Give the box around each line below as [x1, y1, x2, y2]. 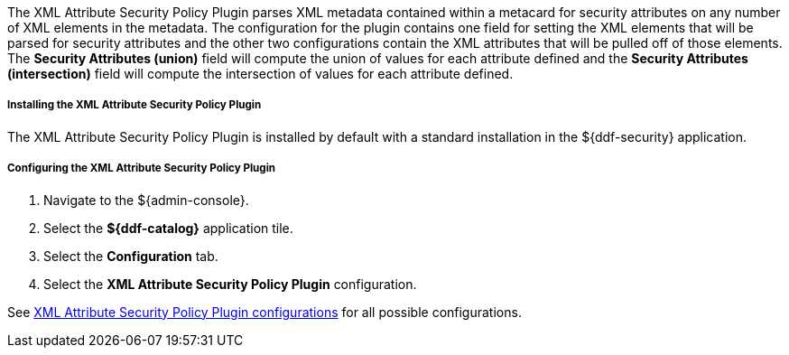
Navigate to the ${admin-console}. [43, 192, 249, 208]
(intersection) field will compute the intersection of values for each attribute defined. [7, 66, 514, 81]
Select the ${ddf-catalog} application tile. [43, 220, 293, 236]
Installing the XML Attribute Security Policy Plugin [7, 98, 262, 112]
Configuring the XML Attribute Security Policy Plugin [7, 162, 276, 175]
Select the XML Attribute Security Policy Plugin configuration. [43, 276, 417, 292]
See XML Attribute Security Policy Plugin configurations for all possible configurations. [7, 304, 522, 320]
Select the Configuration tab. [43, 248, 218, 264]
